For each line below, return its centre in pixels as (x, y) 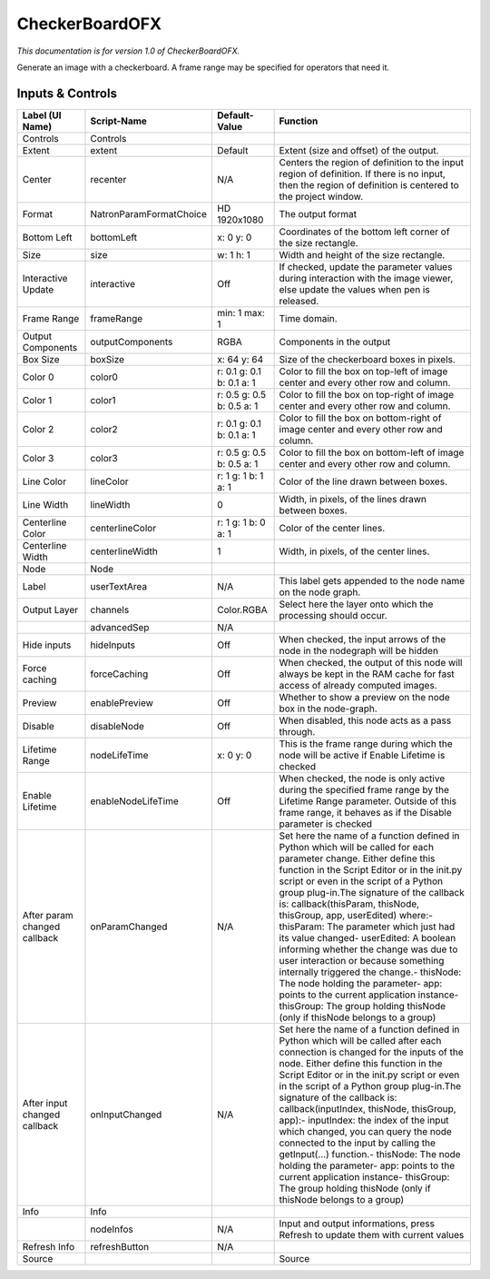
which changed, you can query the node (366, 1131)
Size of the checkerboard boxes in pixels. (367, 359)
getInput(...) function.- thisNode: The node (370, 1154)
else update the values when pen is (354, 289)
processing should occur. (333, 615)
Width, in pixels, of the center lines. (354, 551)
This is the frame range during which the (366, 743)
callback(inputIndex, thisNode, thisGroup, (368, 1108)
